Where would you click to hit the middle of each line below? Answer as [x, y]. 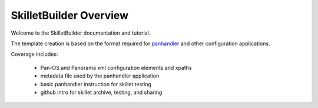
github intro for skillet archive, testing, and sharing [101, 92]
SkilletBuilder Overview [70, 15]
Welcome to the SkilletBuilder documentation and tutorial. [81, 33]
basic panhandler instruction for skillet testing [96, 84]
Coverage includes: [34, 54]
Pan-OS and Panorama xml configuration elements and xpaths [116, 67]
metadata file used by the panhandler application [100, 76]
